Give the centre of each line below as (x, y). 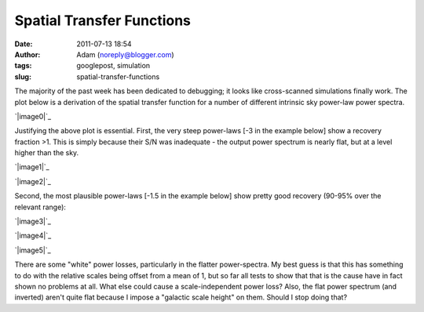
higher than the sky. (47, 153)
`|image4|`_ (33, 236)
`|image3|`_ (33, 221)
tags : (23, 66)
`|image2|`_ (33, 181)
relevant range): (40, 207)
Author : (27, 54)
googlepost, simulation (113, 66)
